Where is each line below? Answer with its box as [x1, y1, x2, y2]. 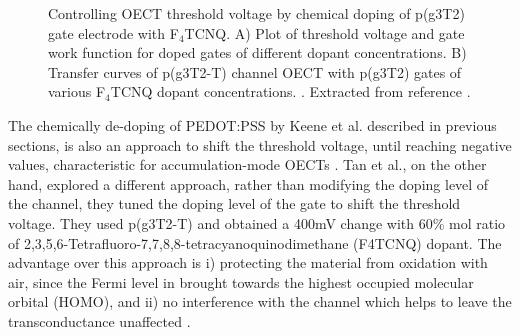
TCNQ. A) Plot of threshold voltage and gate [184, 22, 465, 43]
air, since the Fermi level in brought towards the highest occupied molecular [8, 271, 474, 292]
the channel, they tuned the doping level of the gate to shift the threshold [8, 193, 461, 214]
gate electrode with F [48, 22, 179, 43]
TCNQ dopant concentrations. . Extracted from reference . [110, 81, 471, 102]
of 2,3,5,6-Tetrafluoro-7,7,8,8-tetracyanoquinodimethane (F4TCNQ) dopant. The [8, 232, 502, 253]
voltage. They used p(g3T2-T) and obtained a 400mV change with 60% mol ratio [8, 212, 506, 233]
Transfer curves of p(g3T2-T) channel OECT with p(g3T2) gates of [48, 61, 462, 82]
